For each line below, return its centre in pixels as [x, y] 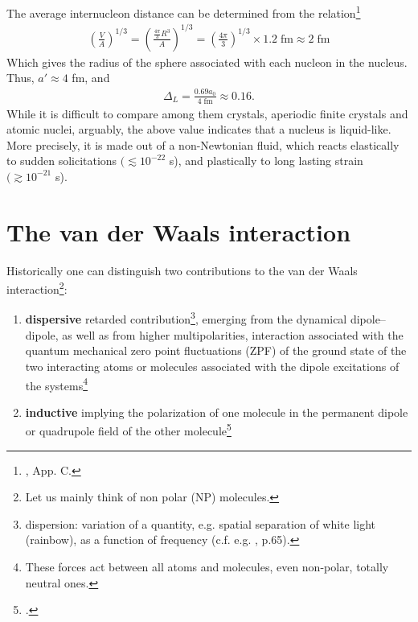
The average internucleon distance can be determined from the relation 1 [184, 12]
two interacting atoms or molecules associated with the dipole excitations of [212, 366]
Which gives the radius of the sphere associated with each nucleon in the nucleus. [207, 62]
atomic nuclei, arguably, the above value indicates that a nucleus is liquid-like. [199, 129]
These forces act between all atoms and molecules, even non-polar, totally [207, 566]
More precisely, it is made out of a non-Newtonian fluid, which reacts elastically [203, 144]
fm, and [91, 78]
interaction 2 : [37, 288]
